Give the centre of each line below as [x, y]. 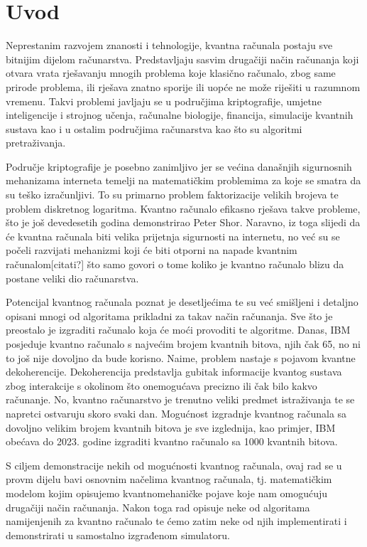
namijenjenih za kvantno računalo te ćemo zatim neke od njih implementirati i [176, 521]
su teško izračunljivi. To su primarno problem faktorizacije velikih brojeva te [172, 195]
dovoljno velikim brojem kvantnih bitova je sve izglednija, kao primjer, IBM [171, 427]
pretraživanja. [36, 143]
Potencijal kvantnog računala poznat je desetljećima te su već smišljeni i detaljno [182, 302]
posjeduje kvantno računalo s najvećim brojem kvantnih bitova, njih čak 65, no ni [183, 344]
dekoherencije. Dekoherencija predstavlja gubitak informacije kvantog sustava [174, 372]
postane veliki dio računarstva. [72, 278]
